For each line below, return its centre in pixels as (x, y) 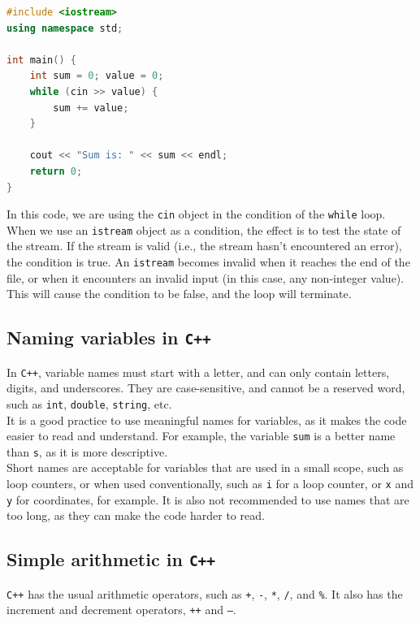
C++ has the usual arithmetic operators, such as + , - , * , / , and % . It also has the (205, 593)
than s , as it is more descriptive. (87, 451)
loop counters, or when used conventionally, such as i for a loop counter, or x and (210, 484)
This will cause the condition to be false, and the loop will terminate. (179, 294)
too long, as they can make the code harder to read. (136, 515)
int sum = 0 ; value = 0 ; (97, 76)
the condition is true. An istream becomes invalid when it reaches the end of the (208, 262)
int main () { (41, 60)
